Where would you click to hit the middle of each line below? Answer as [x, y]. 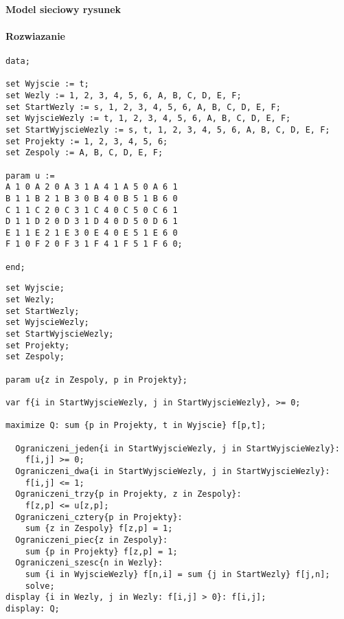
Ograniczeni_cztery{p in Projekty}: [99, 517]
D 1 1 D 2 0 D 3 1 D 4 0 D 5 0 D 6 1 [92, 222]
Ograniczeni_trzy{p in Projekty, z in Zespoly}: [128, 494]
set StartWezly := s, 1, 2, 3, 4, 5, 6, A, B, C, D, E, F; [143, 107]
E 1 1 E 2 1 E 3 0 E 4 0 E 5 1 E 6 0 [92, 233]
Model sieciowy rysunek [64, 9]
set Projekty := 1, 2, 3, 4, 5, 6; [87, 141]
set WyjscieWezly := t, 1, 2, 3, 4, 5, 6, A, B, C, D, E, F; [148, 119]
